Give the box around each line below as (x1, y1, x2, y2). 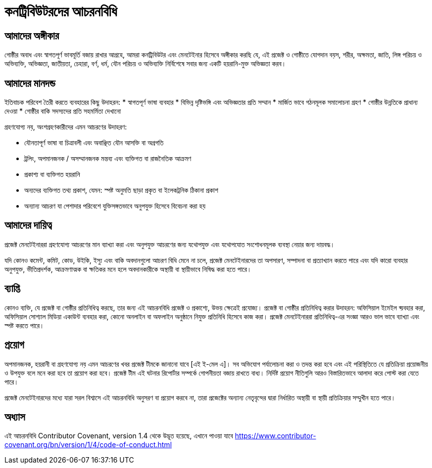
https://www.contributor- (235, 431, 316, 440)
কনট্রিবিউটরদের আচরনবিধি (4, 3, 117, 20)
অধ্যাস (4, 410, 25, 423)
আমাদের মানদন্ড (4, 77, 55, 89)
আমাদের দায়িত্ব (4, 219, 52, 232)
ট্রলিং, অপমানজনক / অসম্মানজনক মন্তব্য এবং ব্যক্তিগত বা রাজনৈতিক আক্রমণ (24, 154, 192, 163)
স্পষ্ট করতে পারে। (4, 321, 45, 330)
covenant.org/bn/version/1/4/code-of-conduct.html (4, 440, 172, 449)
